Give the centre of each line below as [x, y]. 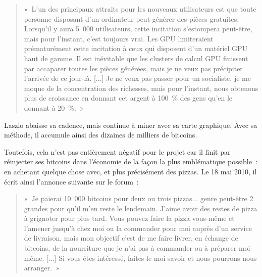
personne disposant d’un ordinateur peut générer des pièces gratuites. [132, 18]
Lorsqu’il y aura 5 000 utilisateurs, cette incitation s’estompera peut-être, [138, 29]
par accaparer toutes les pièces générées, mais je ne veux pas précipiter [133, 68]
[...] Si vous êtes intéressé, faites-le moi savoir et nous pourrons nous [152, 258]
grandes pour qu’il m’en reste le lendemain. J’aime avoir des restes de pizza [141, 208]
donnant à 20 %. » [54, 107]
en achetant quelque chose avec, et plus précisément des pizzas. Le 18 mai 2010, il [130, 171]
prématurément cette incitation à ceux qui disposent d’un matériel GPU [136, 48]
